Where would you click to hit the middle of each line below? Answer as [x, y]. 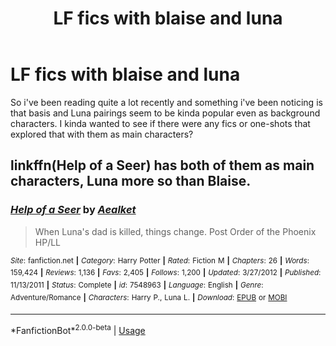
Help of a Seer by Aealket [73, 210]
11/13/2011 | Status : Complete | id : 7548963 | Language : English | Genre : [137, 285]
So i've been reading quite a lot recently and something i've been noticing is [166, 102]
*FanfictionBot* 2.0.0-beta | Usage [78, 329]
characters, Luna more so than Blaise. [131, 181]
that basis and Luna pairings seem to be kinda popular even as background [165, 113]
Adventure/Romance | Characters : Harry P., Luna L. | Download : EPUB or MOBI [149, 297]
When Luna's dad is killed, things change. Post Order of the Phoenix [175, 231]
